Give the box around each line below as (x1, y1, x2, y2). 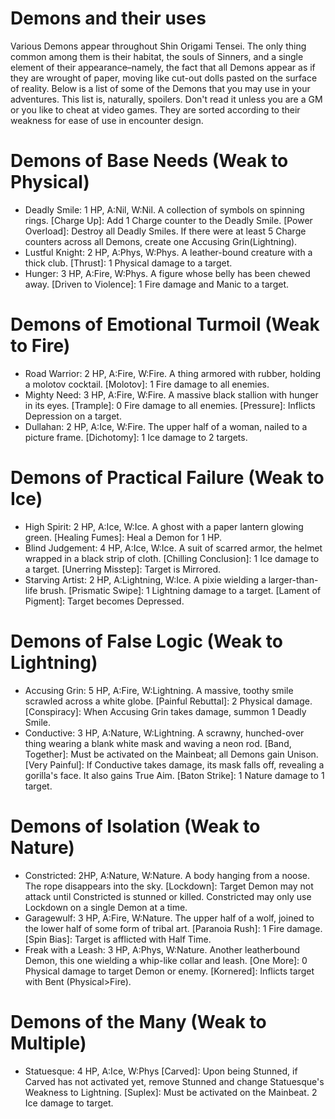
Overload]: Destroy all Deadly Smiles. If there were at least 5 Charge (24, 225, 307, 237)
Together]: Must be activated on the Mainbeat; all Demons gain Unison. (24, 748, 319, 760)
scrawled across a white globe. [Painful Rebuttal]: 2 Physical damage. (24, 695, 313, 707)
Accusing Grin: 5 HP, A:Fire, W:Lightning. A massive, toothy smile (24, 684, 294, 696)
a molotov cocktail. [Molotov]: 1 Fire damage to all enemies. (24, 378, 270, 390)
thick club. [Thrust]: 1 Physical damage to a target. (24, 257, 233, 269)
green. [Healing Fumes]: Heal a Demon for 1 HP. (24, 531, 222, 543)
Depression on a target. (24, 410, 122, 422)
